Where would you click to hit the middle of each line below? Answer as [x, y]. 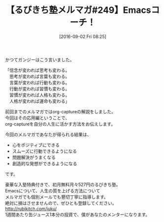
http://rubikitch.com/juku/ [31, 209]
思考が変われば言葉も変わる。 [39, 76]
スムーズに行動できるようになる [45, 151]
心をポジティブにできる [36, 145]
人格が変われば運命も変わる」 [39, 101]
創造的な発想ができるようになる [45, 163]
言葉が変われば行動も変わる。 [39, 83]
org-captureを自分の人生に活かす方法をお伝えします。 [60, 124]
